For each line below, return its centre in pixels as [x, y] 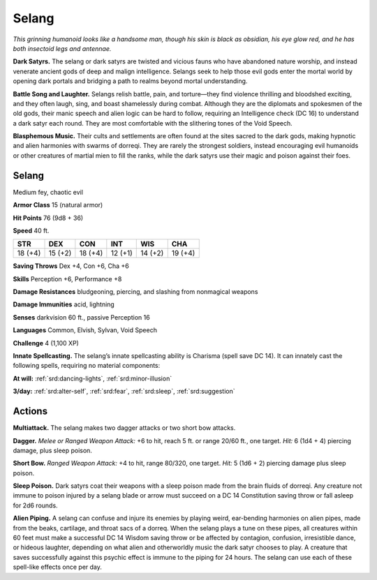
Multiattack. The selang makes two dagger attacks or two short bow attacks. [124, 428]
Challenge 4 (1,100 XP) [46, 343]
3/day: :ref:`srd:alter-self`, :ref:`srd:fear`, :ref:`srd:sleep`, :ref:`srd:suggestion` [124, 392]
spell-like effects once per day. [58, 567]
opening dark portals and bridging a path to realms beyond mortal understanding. [130, 81]
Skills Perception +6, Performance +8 [67, 278]
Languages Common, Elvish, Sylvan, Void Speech [85, 330]
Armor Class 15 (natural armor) [58, 205]
